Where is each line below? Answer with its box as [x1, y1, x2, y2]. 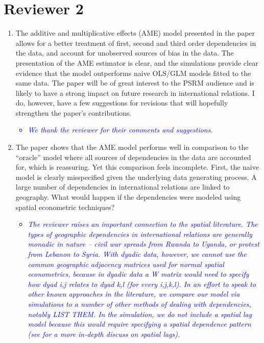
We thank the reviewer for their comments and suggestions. [28, 124, 213, 135]
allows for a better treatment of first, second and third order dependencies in [15, 37, 256, 48]
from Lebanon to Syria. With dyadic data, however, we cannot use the [28, 249, 247, 259]
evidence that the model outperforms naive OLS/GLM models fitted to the [15, 67, 251, 78]
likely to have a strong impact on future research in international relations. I [15, 87, 255, 98]
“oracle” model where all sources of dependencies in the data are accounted [15, 151, 251, 162]
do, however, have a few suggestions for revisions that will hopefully [15, 97, 228, 108]
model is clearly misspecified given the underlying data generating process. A [15, 171, 257, 182]
